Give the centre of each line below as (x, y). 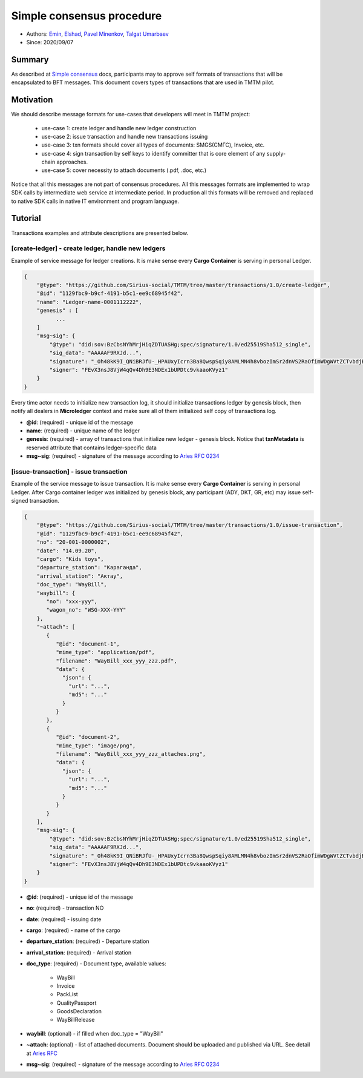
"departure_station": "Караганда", (89, 567)
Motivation (32, 100)
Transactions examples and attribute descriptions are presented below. (100, 233)
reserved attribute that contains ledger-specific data (92, 448)
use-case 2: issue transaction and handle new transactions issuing (125, 136)
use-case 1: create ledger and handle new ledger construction (119, 128)
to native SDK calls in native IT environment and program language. (95, 201)
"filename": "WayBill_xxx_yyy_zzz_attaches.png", (131, 754)
